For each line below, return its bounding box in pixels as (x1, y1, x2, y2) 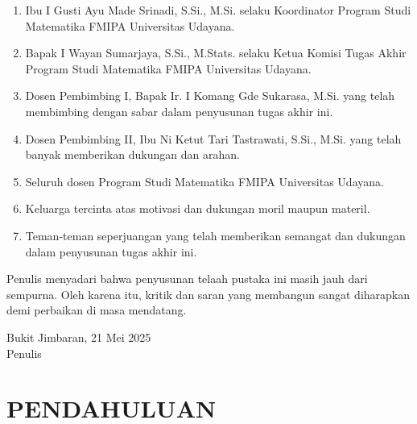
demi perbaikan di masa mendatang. (6, 301, 187, 318)
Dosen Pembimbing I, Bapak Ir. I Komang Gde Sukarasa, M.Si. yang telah (25, 87, 395, 104)
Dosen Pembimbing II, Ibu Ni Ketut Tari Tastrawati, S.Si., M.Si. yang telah (25, 130, 402, 147)
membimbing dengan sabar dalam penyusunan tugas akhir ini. (25, 102, 333, 119)
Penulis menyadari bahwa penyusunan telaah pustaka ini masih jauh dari (6, 270, 368, 287)
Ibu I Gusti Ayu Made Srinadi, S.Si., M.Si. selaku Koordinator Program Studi (25, 2, 411, 18)
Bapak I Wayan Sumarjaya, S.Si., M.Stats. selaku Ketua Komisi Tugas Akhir (25, 44, 407, 61)
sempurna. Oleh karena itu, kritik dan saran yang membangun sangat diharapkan (6, 285, 411, 302)
